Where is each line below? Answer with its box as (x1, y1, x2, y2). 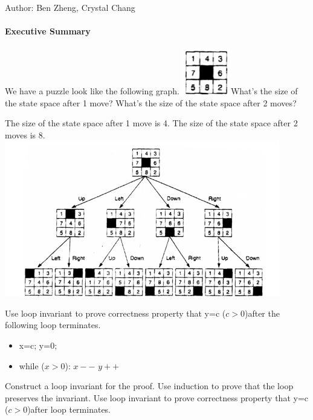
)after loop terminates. (27, 403, 111, 416)
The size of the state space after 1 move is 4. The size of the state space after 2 (5, 117, 298, 129)
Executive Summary (5, 25, 91, 37)
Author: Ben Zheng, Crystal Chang (5, 1, 135, 13)
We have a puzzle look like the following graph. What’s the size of (5, 84, 298, 97)
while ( (19, 359, 45, 372)
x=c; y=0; (19, 338, 57, 351)
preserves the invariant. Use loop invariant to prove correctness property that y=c (5, 391, 308, 404)
